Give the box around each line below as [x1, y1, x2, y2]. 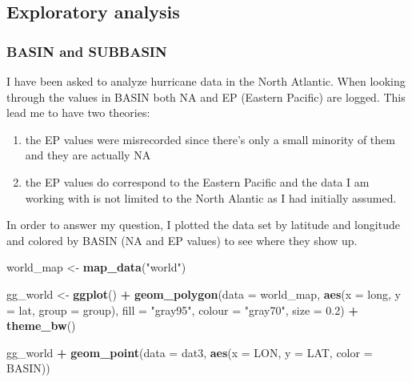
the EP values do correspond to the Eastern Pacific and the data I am [25, 173, 370, 190]
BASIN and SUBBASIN [6, 41, 167, 61]
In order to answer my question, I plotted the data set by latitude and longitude [6, 216, 400, 233]
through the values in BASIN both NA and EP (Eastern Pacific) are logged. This [6, 88, 406, 105]
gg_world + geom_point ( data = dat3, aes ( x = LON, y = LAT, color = [6, 344, 373, 360]
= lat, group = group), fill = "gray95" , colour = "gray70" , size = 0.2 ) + [6, 301, 358, 318]
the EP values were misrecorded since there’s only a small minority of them [25, 131, 395, 147]
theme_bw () [6, 317, 76, 334]
